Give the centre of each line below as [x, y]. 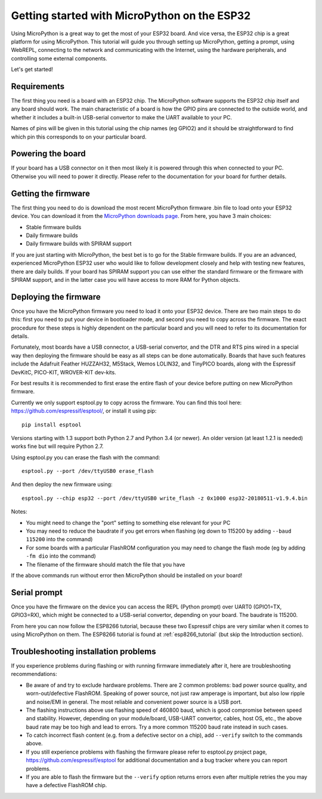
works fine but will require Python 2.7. [57, 446]
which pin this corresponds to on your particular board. [79, 137]
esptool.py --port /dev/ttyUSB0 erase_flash [88, 471]
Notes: [19, 512]
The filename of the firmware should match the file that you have [106, 564]
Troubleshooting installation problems [83, 651]
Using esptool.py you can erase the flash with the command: [86, 457]
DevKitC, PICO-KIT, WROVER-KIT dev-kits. [64, 372]
